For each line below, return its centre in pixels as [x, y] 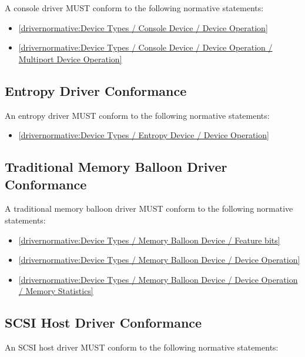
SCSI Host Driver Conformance [103, 323]
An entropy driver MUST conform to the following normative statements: [137, 115]
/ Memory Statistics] [56, 291]
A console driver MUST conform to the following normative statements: [134, 8]
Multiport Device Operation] [70, 59]
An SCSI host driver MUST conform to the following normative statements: [142, 347]
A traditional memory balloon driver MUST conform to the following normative [149, 208]
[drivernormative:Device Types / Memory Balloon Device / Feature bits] [149, 240]
